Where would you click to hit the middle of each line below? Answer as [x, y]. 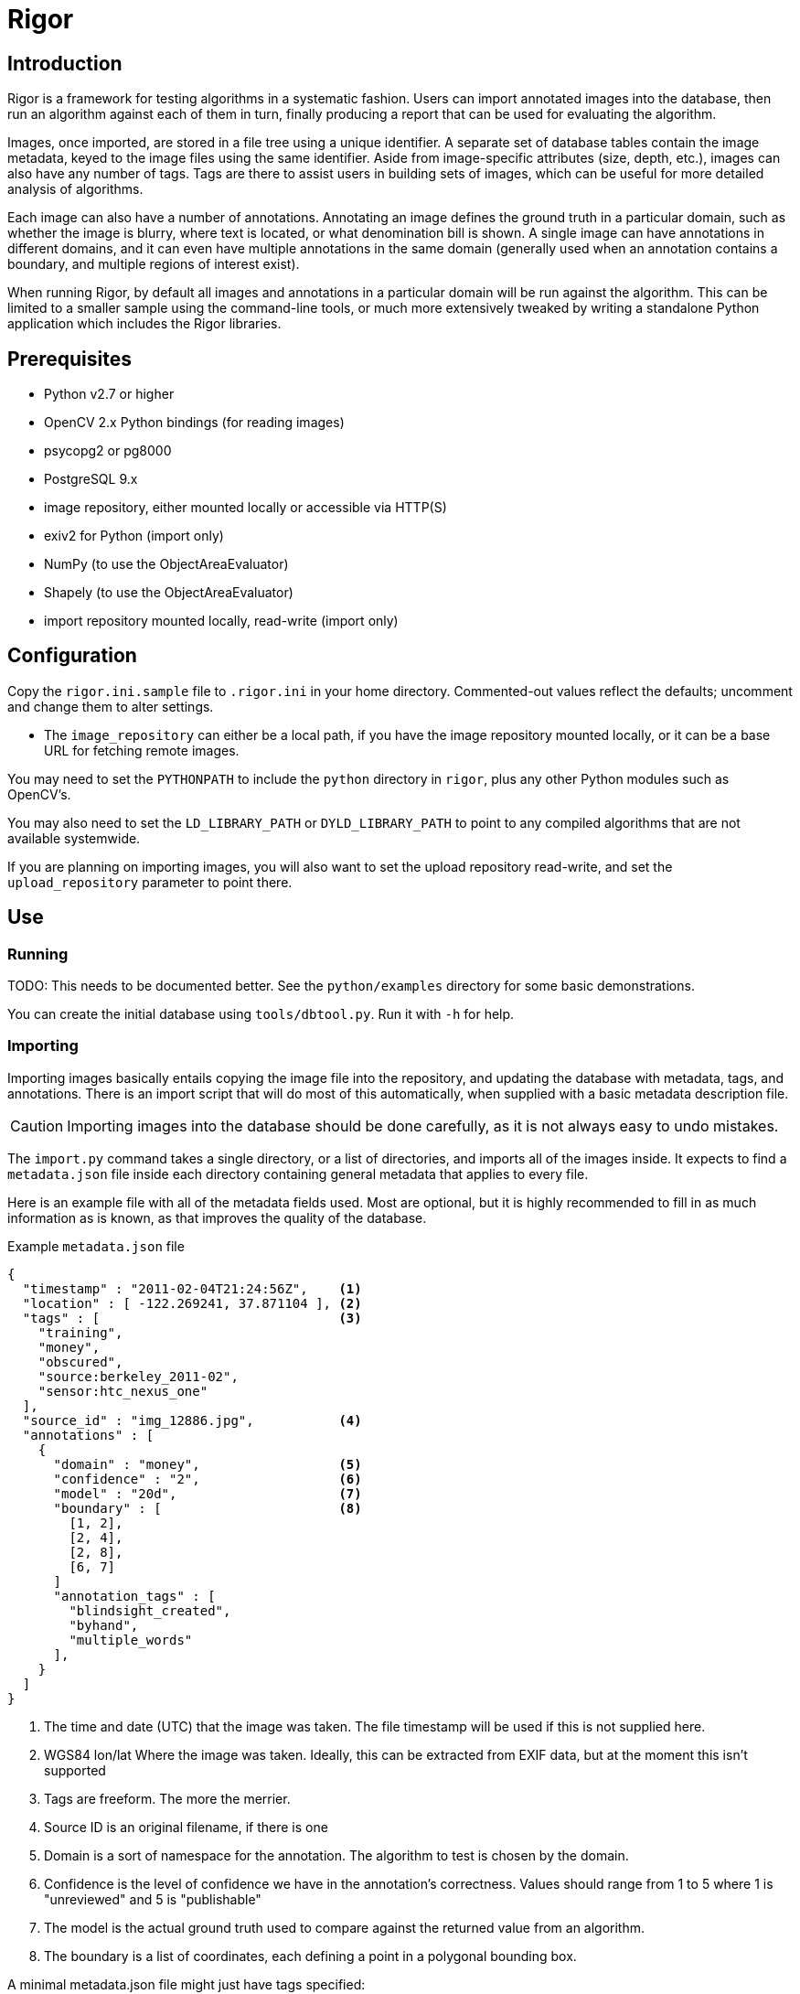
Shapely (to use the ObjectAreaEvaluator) [169, 593]
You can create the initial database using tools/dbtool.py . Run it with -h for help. [261, 1014]
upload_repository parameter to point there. [150, 882]
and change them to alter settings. [111, 706]
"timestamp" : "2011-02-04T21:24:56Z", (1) [192, 1288]
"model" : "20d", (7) [208, 1493]
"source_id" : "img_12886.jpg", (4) [192, 1420]
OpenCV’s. [39, 794]
